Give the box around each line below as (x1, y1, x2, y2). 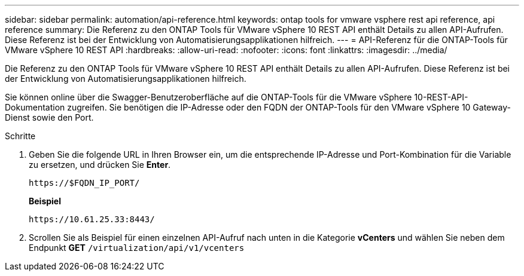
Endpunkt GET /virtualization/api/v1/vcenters (29, 243, 245, 253)
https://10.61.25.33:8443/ (29, 214, 155, 224)
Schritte (5, 131, 36, 141)
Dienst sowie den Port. (5, 112, 94, 122)
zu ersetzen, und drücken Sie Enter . (29, 160, 171, 170)
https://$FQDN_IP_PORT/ (29, 178, 140, 188)
